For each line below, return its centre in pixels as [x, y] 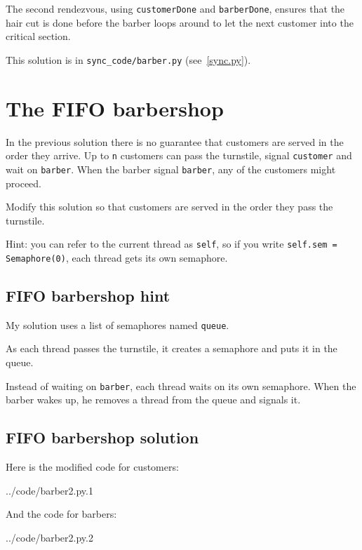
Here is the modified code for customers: [92, 467]
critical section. [38, 36]
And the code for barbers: [61, 514]
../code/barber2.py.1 [49, 490]
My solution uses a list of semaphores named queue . [118, 324]
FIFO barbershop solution [102, 437]
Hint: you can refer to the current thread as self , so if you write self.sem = [172, 244]
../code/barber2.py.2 [49, 537]
